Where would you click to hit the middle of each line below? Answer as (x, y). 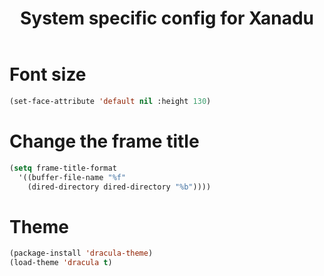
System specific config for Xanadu (167, 18)
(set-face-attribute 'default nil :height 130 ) (110, 101)
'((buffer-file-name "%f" (72, 177)
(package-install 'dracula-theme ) (81, 253)
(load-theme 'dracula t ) (61, 263)
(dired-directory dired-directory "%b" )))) (119, 187)
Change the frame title (104, 141)
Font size (48, 74)
